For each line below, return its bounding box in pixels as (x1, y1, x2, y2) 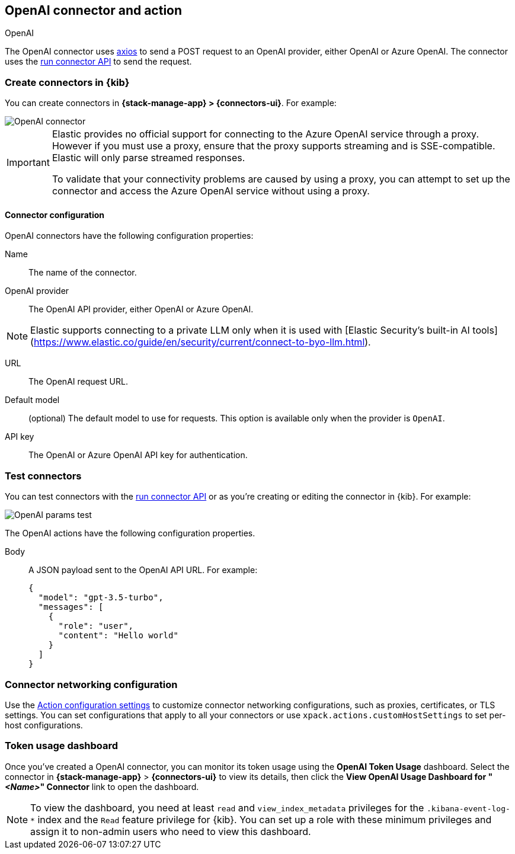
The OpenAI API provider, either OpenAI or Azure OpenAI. (28, 304, 254, 315)
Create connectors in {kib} (5, 76, 130, 88)
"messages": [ (38, 602, 104, 612)
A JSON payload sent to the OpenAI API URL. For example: (28, 565, 258, 575)
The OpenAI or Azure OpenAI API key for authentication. (28, 450, 248, 460)
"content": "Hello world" (58, 631, 178, 641)
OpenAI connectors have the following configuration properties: (5, 231, 254, 241)
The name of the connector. (28, 267, 137, 278)
